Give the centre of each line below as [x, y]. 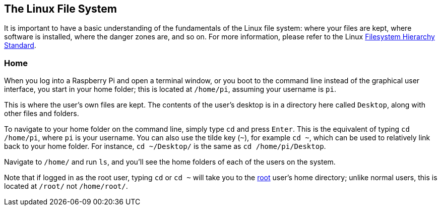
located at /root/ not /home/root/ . [66, 186]
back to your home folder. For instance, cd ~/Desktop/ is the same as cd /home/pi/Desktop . [165, 146]
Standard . [20, 45]
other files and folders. [42, 114]
